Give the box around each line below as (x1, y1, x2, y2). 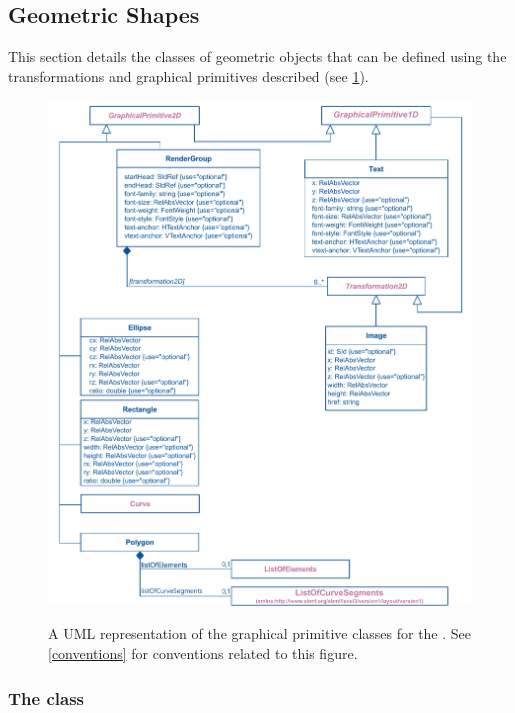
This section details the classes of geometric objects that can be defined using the (8, 46, 507, 67)
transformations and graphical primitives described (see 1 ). (8, 65, 369, 86)
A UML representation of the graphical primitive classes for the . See (48, 623, 472, 644)
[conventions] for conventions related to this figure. (48, 643, 358, 664)
